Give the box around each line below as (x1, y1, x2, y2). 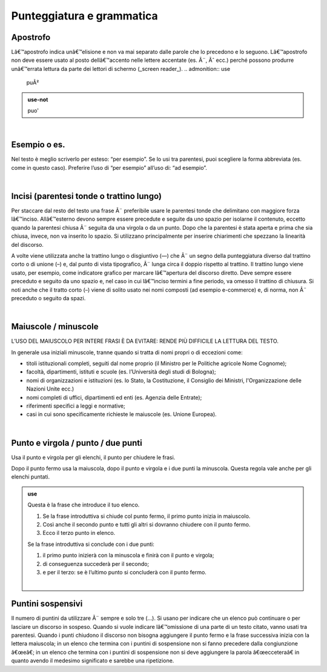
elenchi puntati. (11, 473, 50, 480)
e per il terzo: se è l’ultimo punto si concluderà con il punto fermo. (42, 568, 207, 576)
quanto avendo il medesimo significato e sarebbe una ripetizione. (11, 657, 174, 664)
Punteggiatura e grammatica (11, 9, 158, 22)
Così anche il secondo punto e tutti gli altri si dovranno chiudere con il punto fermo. (42, 520, 251, 528)
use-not (27, 96, 48, 103)
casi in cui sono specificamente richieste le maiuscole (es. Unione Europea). (26, 411, 217, 418)
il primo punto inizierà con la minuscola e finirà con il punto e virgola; (42, 552, 214, 559)
